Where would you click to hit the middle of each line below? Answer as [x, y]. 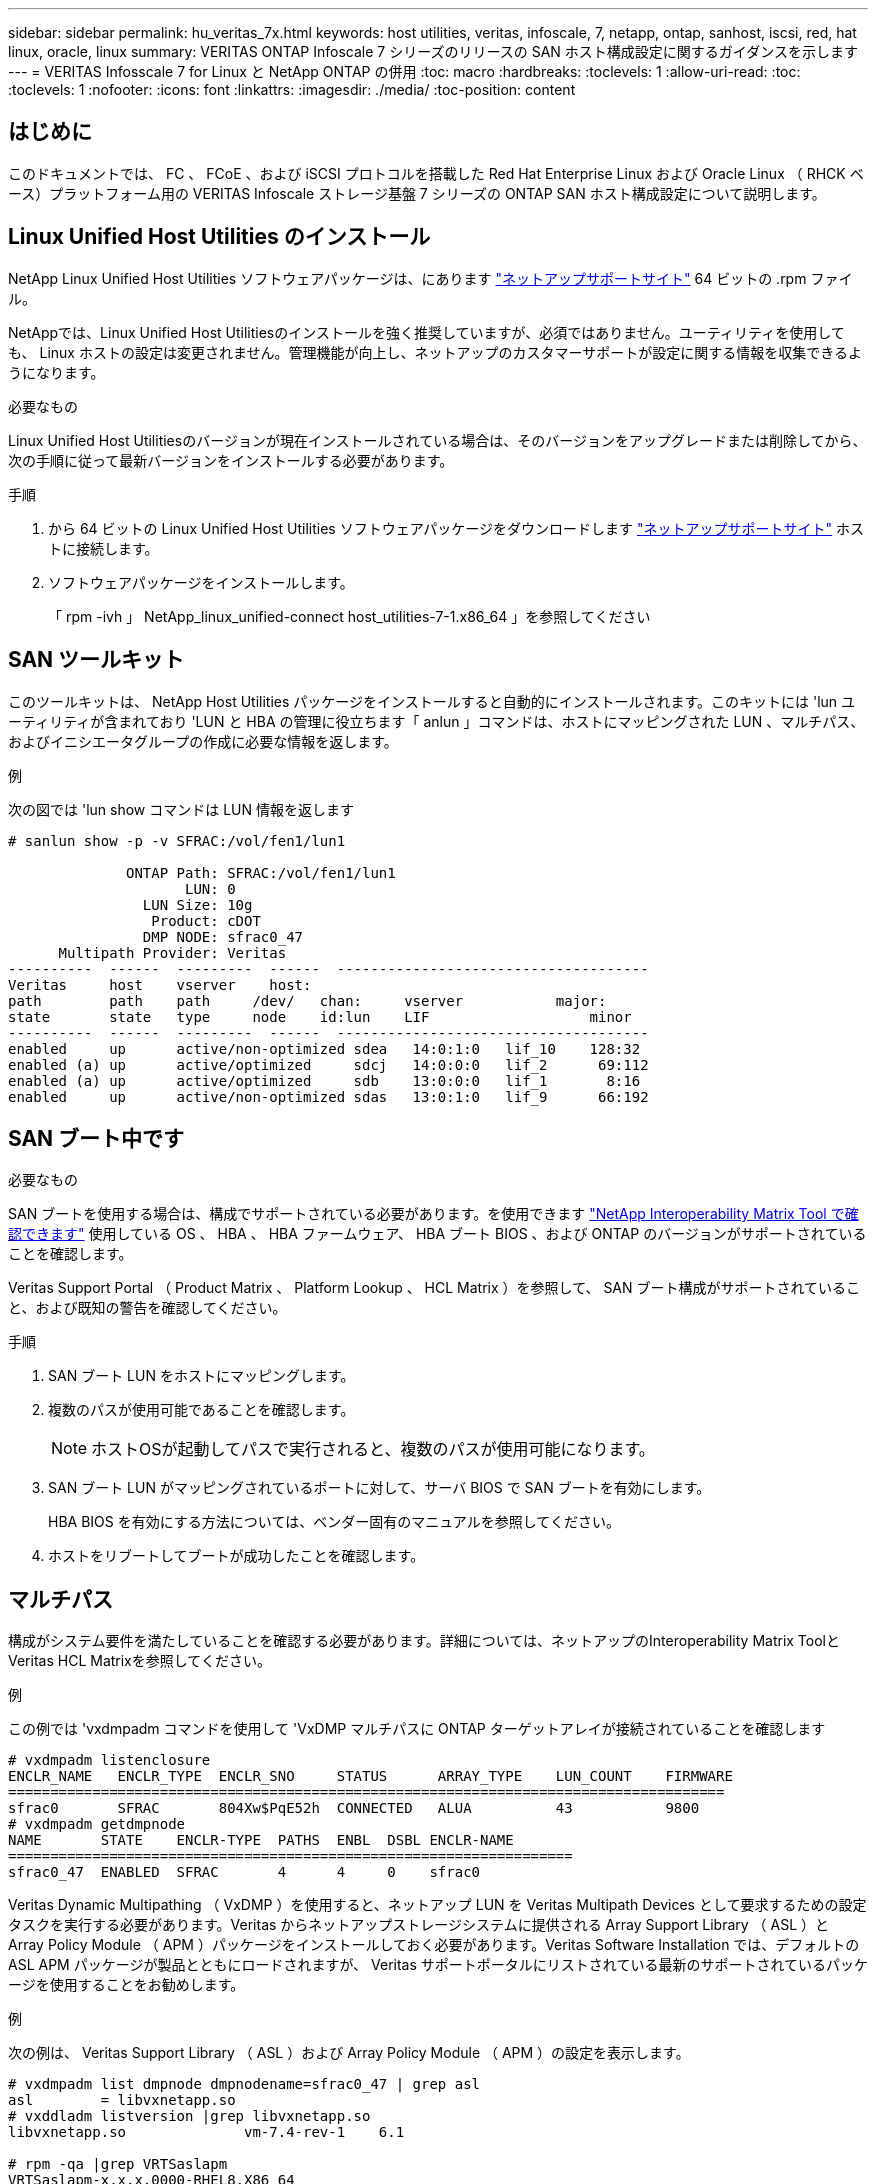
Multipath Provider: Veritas [172, 952]
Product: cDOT [206, 920]
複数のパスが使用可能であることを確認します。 [201, 1410]
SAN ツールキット [96, 660]
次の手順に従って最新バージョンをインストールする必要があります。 [231, 460]
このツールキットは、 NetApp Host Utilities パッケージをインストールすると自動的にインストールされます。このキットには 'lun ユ [432, 701]
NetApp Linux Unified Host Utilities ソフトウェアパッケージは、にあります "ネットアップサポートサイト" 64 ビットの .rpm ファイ [430, 278]
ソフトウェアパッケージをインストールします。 [201, 582]
